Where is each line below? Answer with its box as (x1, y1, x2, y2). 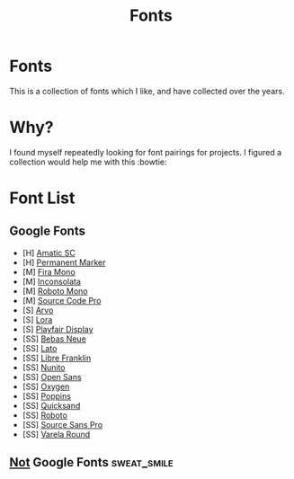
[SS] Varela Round (22, 429, 91, 439)
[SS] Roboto (22, 410, 67, 421)
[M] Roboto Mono (22, 285, 88, 297)
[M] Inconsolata (22, 276, 81, 287)
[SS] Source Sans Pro (22, 419, 103, 430)
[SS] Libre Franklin (22, 352, 92, 363)
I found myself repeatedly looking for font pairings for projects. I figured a (9, 146, 282, 157)
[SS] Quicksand (22, 400, 81, 411)
